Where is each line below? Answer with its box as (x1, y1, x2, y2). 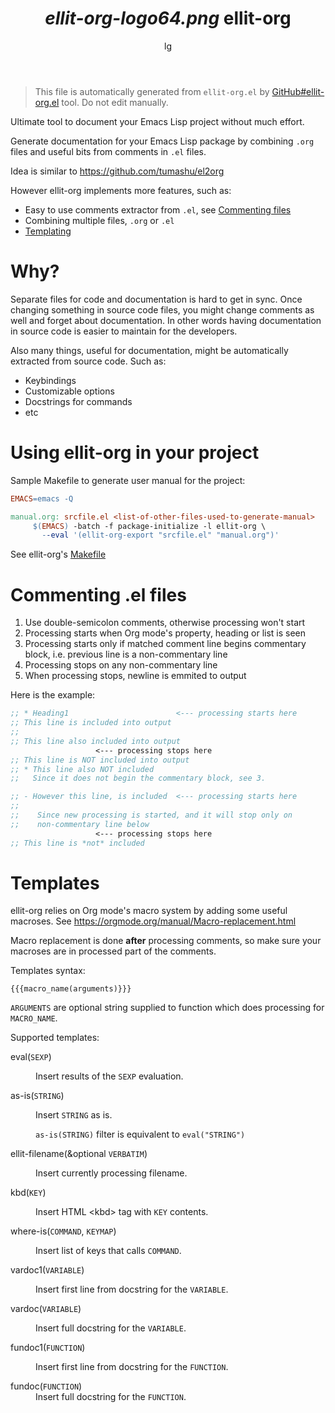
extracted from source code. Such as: (10, 355, 167, 367)
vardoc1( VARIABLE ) (10, 1264, 85, 1276)
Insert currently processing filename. (35, 1167, 188, 1179)
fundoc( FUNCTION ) (10, 1380, 83, 1392)
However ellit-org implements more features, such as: (10, 184, 232, 196)
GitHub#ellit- (271, 85, 325, 97)
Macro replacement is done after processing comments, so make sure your (10, 935, 322, 947)
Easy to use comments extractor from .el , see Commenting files (24, 203, 292, 216)
